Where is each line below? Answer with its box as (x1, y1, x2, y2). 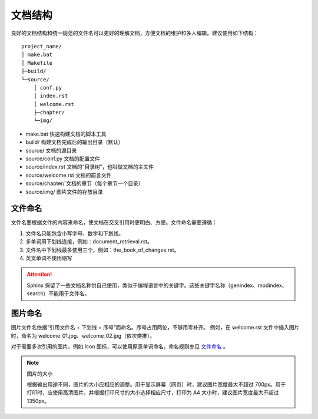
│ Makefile (21, 60, 53, 66)
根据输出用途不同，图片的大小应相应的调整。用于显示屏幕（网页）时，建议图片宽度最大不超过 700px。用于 (26, 381, 286, 388)
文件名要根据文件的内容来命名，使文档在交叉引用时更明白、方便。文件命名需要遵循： (11, 219, 217, 226)
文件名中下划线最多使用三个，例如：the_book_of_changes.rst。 (25, 246, 180, 253)
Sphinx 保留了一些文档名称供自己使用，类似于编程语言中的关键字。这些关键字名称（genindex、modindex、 (26, 282, 287, 289)
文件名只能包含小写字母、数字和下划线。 (25, 230, 124, 237)
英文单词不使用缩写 (25, 255, 72, 262)
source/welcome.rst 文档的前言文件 (25, 171, 112, 179)
